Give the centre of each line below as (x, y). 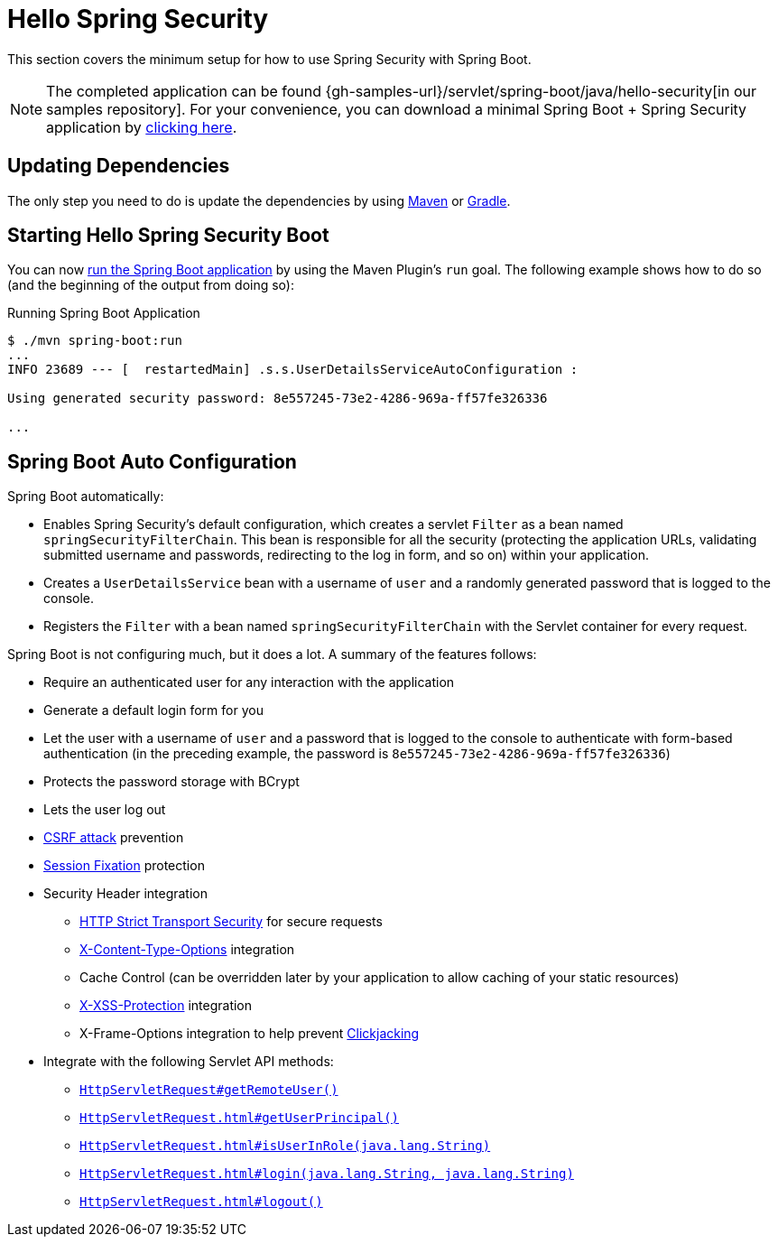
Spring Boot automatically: (86, 497)
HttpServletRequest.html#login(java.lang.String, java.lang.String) (327, 1174)
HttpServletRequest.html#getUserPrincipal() (240, 1118)
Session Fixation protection (124, 866)
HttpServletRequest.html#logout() (201, 1202)
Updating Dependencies (119, 166)
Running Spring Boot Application (104, 313)
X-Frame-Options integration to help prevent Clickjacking (250, 1034)
